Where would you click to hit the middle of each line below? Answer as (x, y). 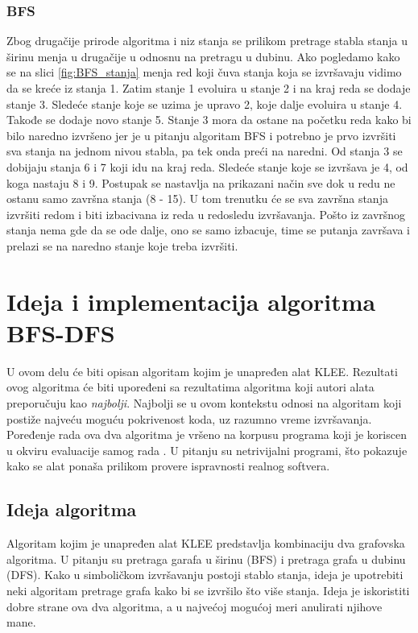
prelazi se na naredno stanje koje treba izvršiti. (122, 245)
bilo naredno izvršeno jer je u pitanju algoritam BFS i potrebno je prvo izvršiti (201, 135)
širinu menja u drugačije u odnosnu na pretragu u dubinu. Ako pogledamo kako (203, 56)
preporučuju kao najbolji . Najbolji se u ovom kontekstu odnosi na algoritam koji (204, 403)
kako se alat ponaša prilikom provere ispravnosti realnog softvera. (168, 466)
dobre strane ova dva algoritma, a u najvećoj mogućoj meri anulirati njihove (195, 606)
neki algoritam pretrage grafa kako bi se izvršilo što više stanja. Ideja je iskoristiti (208, 590)
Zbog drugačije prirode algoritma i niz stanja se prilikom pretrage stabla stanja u (207, 41)
